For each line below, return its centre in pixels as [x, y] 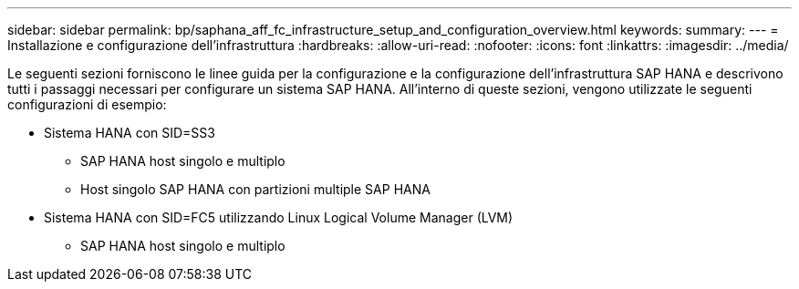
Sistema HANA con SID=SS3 [130, 133]
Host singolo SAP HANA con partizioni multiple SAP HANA [255, 189]
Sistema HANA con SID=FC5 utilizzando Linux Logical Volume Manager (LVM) [279, 217]
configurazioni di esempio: [87, 104]
